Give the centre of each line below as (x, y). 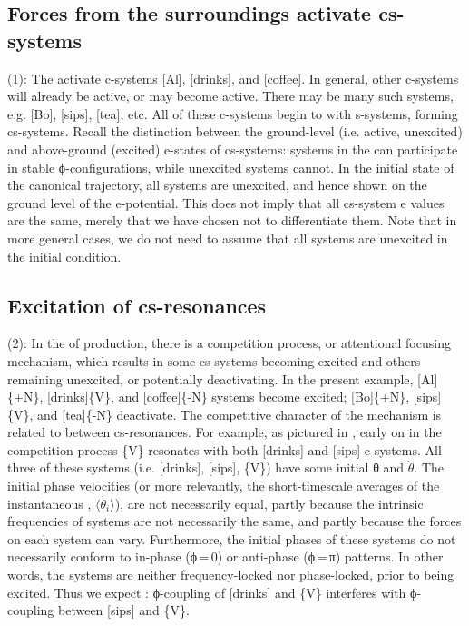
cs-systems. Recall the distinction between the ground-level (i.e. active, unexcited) (235, 131)
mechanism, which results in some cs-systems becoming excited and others (214, 360)
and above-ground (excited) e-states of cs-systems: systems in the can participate (233, 149)
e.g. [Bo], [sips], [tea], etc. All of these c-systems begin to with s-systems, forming (233, 113)
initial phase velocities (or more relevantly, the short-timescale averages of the (224, 486)
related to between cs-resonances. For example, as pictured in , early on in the (225, 432)
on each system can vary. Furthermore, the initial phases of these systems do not (232, 538)
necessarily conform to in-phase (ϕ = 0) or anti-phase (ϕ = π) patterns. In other (225, 556)
